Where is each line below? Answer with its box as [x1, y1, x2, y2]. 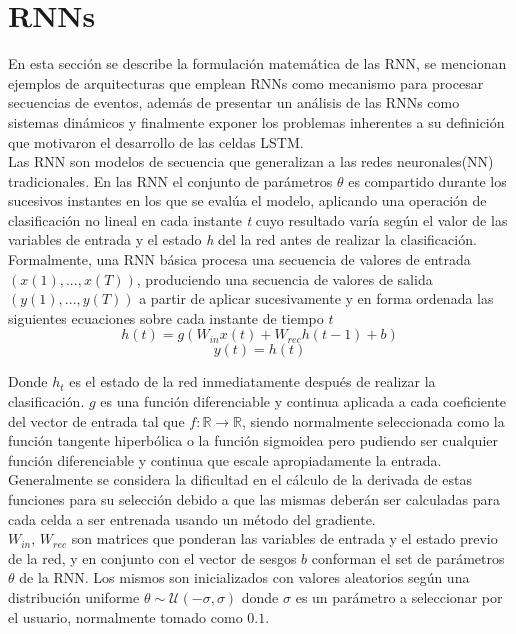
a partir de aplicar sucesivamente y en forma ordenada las [139, 288, 494, 309]
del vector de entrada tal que [8, 410, 185, 431]
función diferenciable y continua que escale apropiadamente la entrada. [8, 449, 442, 470]
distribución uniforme [8, 586, 140, 607]
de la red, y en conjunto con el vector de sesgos [8, 547, 297, 568]
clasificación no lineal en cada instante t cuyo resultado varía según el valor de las [8, 209, 508, 230]
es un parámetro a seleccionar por [295, 586, 503, 607]
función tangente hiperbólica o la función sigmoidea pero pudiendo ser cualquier [8, 430, 498, 451]
